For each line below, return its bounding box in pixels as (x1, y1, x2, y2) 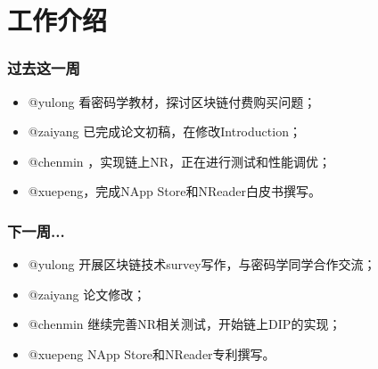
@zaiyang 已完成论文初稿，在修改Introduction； (28, 122, 301, 141)
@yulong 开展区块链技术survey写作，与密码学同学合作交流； (28, 255, 376, 274)
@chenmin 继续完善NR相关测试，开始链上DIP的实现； (28, 315, 341, 333)
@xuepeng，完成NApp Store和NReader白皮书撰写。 (28, 182, 321, 201)
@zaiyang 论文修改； (28, 284, 146, 303)
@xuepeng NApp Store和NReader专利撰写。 (28, 344, 275, 363)
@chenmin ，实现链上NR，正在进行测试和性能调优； (28, 152, 332, 170)
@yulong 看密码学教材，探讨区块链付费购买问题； (28, 92, 316, 111)
